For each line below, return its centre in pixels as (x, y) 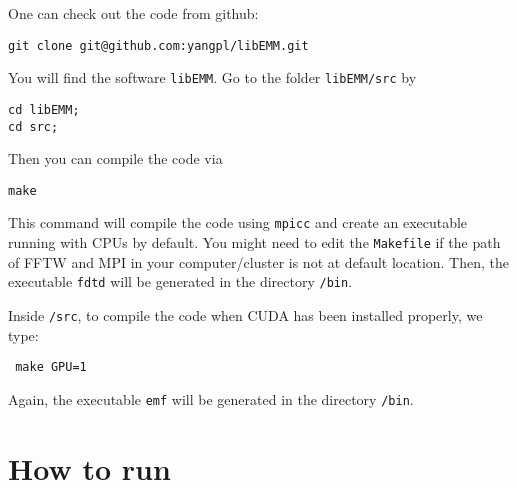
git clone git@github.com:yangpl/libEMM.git (158, 45)
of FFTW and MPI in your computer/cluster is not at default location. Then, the (259, 261)
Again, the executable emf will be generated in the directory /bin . (211, 398)
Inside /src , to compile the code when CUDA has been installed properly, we (245, 315)
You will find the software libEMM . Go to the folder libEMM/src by (212, 77)
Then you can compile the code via (115, 158)
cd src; (33, 126)
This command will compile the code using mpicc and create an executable (238, 222)
